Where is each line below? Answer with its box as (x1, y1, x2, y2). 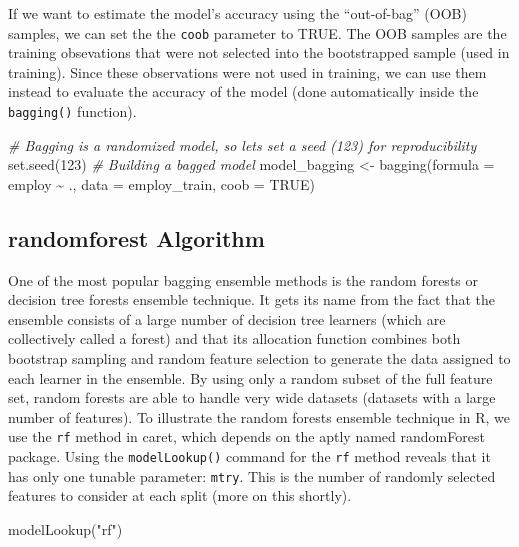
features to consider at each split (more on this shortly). (8, 485, 352, 506)
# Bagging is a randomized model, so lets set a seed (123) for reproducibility (8, 134, 477, 155)
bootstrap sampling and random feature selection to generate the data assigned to (8, 348, 511, 369)
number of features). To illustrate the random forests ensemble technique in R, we (8, 406, 511, 427)
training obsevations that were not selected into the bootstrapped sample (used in (8, 42, 510, 63)
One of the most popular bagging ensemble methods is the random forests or (8, 269, 478, 290)
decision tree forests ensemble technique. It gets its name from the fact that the (8, 289, 496, 310)
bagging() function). (8, 101, 137, 122)
